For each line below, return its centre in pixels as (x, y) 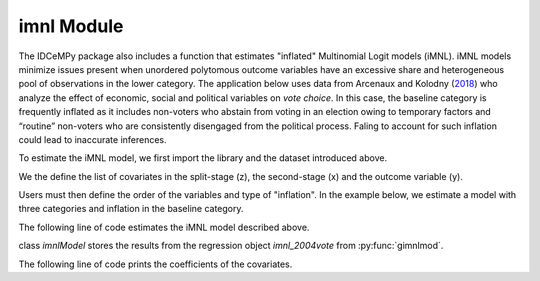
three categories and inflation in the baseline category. (131, 209)
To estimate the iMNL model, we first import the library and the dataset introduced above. (203, 158)
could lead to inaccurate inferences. (92, 139)
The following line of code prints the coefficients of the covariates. (155, 264)
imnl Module (71, 26)
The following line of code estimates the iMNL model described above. (164, 227)
